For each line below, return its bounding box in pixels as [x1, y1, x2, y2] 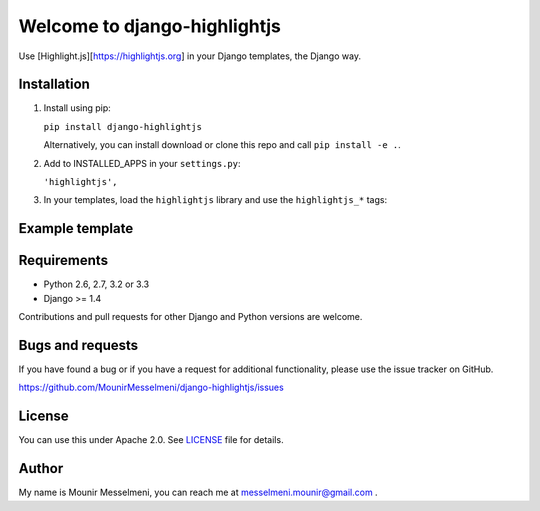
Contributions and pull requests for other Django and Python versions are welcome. [18, 311, 363, 323]
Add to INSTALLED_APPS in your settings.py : [43, 157, 241, 169]
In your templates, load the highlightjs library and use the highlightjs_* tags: [43, 194, 388, 206]
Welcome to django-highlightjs [18, 15, 282, 37]
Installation [18, 76, 90, 93]
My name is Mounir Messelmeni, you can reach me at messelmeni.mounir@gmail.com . [18, 486, 379, 499]
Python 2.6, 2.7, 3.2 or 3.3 [43, 278, 150, 290]
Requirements [18, 252, 109, 269]
